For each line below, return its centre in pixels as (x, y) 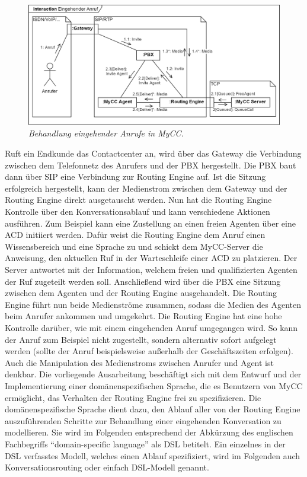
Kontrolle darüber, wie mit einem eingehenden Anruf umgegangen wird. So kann (151, 327)
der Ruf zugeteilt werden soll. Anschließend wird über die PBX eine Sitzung (143, 281)
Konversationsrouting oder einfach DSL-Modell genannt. (107, 467)
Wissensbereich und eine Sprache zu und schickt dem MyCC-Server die (134, 246)
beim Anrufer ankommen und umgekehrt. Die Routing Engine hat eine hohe (143, 316)
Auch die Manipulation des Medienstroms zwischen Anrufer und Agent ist (139, 362)
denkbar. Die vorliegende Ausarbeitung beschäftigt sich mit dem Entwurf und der (153, 374)
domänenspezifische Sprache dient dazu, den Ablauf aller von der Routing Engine (153, 409)
